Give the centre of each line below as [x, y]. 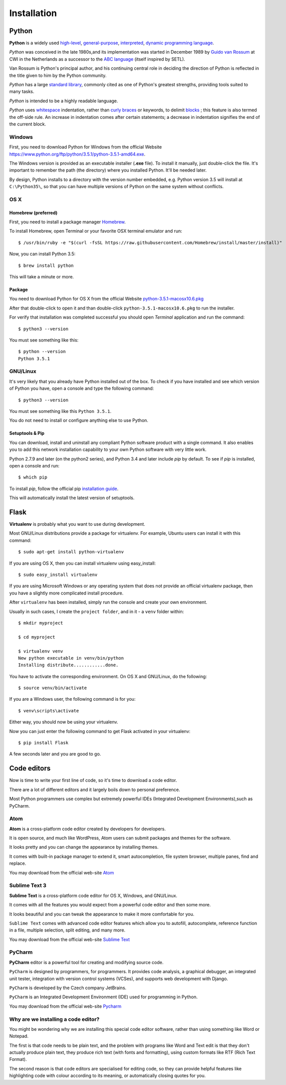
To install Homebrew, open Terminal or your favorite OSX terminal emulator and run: [96, 231]
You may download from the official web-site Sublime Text [70, 939]
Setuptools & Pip [27, 433]
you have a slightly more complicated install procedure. [66, 593]
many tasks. [22, 92]
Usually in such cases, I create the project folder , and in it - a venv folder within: [97, 611]
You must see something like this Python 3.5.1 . [60, 411]
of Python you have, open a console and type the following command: [82, 388]
